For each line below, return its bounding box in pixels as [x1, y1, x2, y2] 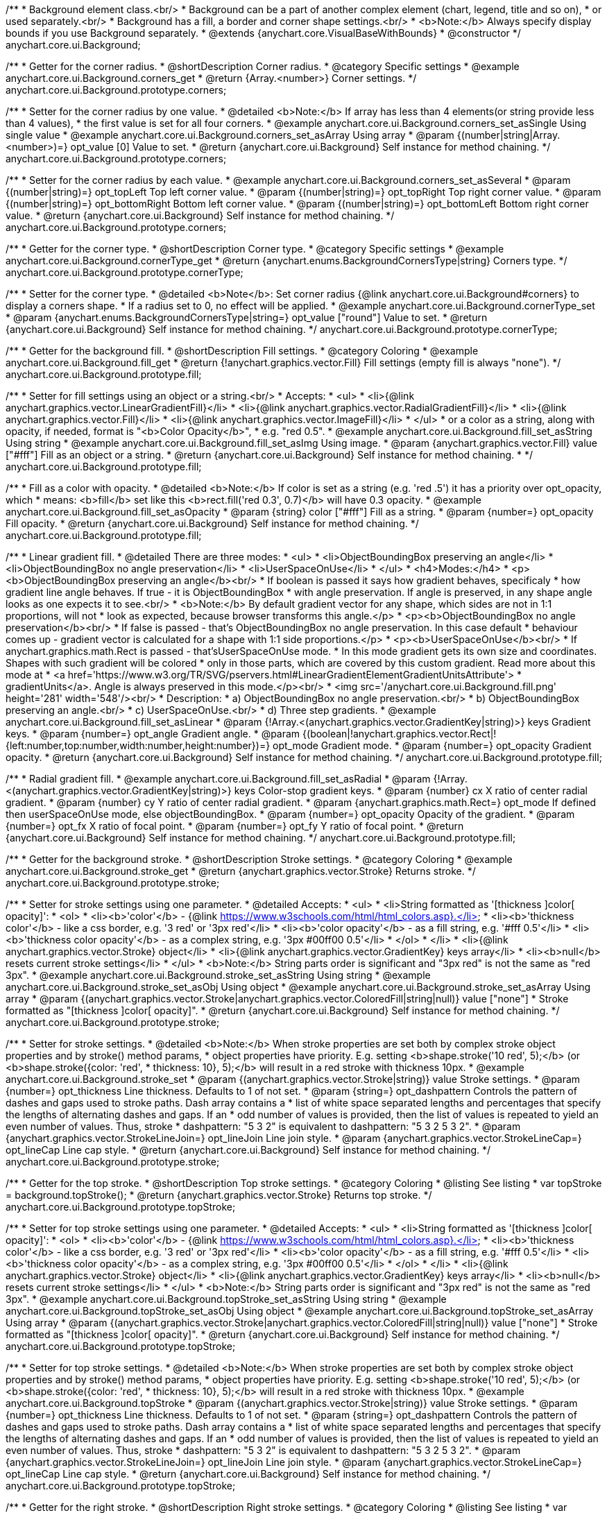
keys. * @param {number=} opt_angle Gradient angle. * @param [6, 728, 300, 740]
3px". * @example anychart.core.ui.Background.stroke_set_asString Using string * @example [6, 969, 431, 981]
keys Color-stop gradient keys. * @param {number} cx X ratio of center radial [234, 785, 588, 796]
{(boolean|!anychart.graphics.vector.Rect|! [302, 728, 497, 740]
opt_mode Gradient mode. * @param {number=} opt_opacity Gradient [273, 740, 592, 751]
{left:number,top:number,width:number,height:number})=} [6, 740, 271, 751]
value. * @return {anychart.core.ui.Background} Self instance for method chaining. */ [6, 210, 395, 221]
